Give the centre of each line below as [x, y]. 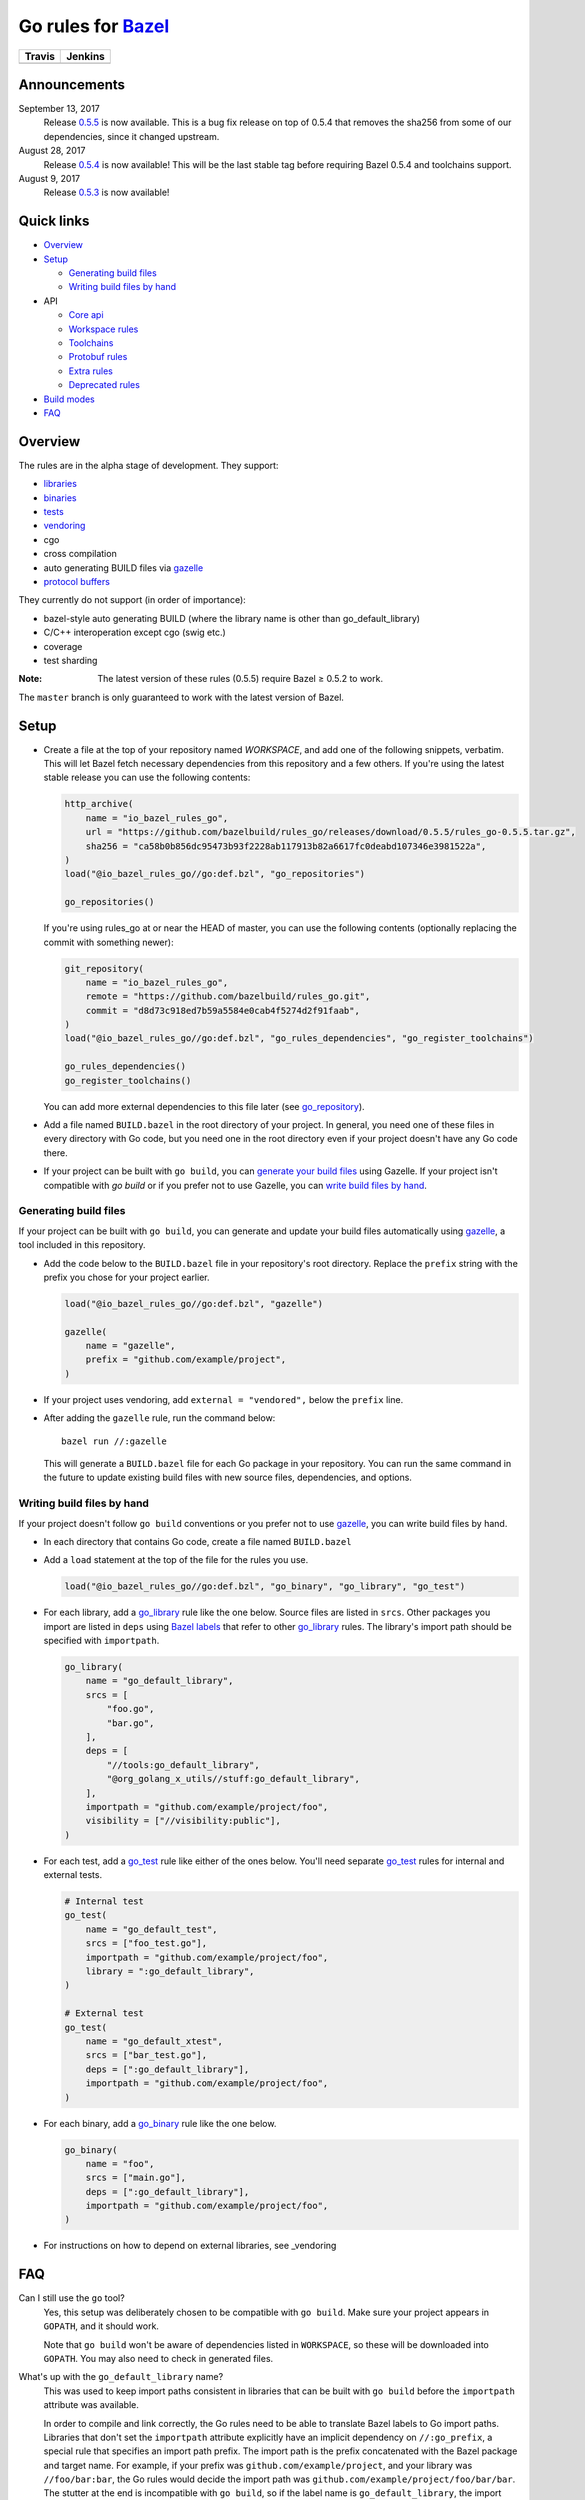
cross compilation [80, 554]
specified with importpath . [101, 1641]
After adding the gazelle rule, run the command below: [159, 1418]
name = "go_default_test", [152, 1929]
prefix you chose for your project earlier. [126, 1277]
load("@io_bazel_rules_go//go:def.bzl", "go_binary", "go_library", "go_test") [265, 1586]
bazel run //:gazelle [114, 1441]
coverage [63, 646]
